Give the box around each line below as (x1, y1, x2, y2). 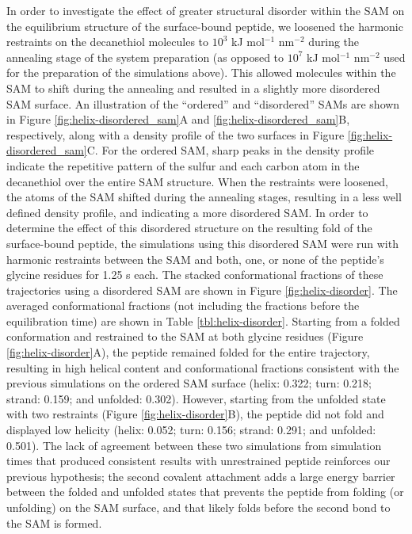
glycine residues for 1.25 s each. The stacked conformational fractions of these (6, 266, 383, 283)
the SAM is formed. (6, 514, 102, 531)
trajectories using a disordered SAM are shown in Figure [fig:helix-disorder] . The (6, 281, 398, 298)
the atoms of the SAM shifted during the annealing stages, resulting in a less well (6, 189, 402, 205)
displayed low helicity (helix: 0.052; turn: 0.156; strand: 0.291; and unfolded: (6, 421, 376, 438)
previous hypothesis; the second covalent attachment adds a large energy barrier (6, 467, 395, 484)
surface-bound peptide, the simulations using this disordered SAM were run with (6, 235, 399, 251)
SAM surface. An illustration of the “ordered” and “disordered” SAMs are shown (6, 95, 400, 112)
